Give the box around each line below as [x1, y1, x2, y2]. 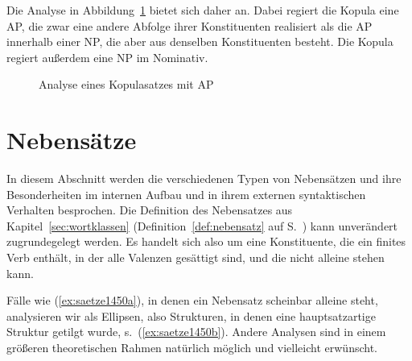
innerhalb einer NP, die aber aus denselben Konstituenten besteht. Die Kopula [6, 33, 393, 50]
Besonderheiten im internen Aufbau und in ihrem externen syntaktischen [6, 185, 366, 202]
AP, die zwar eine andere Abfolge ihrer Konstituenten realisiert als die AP [6, 17, 373, 34]
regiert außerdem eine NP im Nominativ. [6, 48, 208, 65]
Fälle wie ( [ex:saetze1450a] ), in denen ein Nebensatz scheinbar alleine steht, [6, 292, 378, 309]
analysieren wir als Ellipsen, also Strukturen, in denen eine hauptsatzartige [6, 307, 376, 324]
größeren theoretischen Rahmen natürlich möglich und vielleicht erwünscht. [6, 339, 377, 356]
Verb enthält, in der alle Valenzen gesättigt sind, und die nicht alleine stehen [6, 249, 385, 266]
